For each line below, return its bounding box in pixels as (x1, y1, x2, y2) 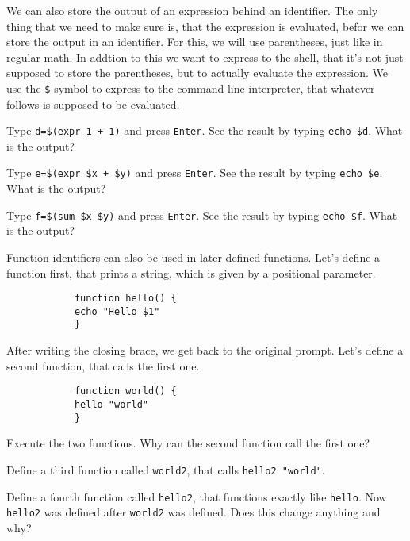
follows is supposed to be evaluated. (6, 95, 180, 112)
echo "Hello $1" (74, 305, 160, 317)
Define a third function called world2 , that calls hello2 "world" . (6, 461, 325, 478)
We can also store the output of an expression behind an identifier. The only (6, 2, 378, 18)
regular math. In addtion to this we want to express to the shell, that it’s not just (6, 48, 404, 65)
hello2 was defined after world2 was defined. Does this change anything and (6, 504, 381, 520)
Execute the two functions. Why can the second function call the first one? (6, 435, 370, 451)
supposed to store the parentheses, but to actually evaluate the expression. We (6, 64, 388, 81)
